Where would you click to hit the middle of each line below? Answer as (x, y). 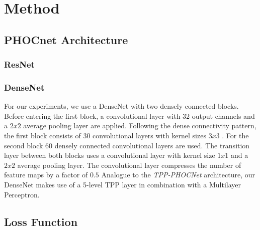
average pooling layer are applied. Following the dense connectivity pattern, (140, 126)
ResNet (19, 64)
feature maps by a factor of (46, 175)
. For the (235, 135)
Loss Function (41, 221)
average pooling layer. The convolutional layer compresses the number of (129, 165)
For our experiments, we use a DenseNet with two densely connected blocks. (121, 106)
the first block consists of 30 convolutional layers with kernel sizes (105, 135)
